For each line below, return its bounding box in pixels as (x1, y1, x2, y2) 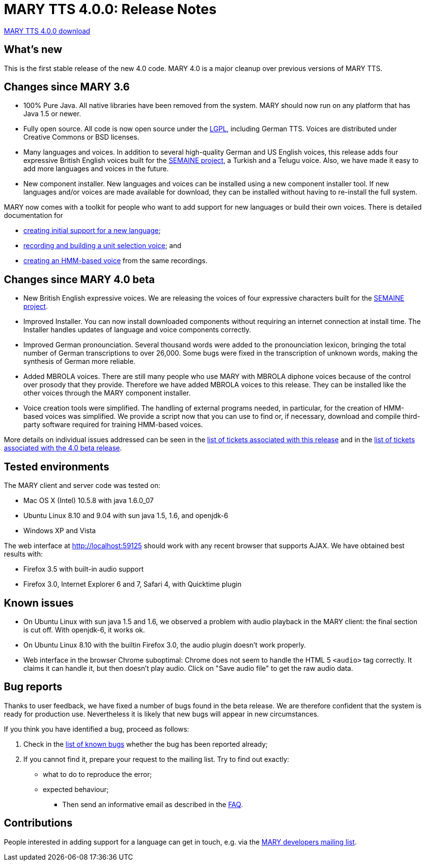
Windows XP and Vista (23, 526, 96, 535)
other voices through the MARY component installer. (23, 389, 191, 397)
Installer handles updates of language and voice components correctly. (23, 325, 251, 334)
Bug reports (4, 681, 63, 693)
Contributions (4, 817, 72, 829)
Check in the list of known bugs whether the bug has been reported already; (23, 739, 268, 748)
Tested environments (4, 460, 109, 473)
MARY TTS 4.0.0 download (4, 26, 90, 35)
